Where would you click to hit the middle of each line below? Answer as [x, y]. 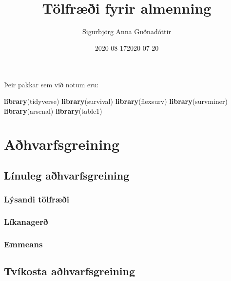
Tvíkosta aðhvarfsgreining [70, 271]
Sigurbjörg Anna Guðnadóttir [127, 31]
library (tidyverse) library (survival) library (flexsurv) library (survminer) [116, 101]
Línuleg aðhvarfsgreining [67, 175]
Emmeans [23, 244]
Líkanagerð [26, 222]
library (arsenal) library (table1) [53, 110]
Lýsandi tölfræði [37, 199]
